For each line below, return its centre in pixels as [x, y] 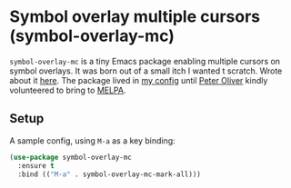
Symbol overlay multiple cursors [135, 17]
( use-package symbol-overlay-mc [70, 157]
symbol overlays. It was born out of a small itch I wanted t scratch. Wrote [146, 71]
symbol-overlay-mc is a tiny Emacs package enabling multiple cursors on [145, 61]
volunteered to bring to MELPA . [68, 90]
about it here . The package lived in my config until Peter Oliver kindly [139, 80]
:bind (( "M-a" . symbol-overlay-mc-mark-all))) [110, 174]
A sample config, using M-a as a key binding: [92, 140]
